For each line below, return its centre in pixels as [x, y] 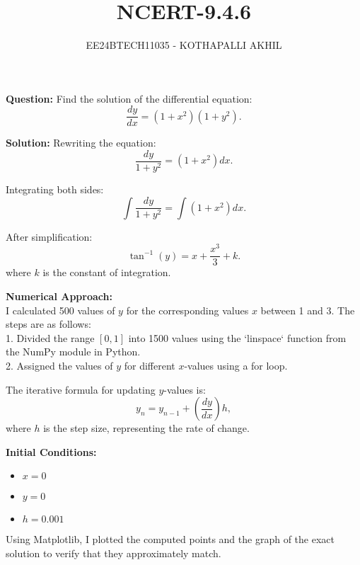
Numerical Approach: [59, 296]
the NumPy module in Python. [73, 352]
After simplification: [49, 236]
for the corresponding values [187, 310]
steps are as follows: [48, 324]
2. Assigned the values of [59, 365]
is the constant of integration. [107, 272]
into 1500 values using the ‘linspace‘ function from [237, 337]
